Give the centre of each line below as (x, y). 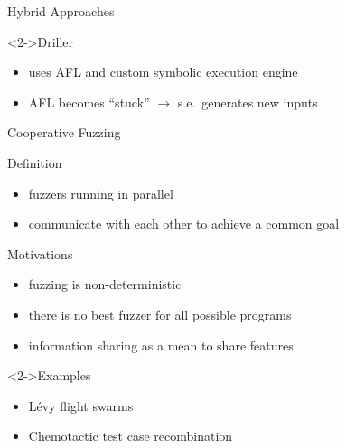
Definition (35, 162)
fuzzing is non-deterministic (105, 284)
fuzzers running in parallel (101, 193)
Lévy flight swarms (81, 405)
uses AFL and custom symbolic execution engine (163, 72)
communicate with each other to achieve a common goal (184, 224)
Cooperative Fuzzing (64, 132)
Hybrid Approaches (61, 11)
